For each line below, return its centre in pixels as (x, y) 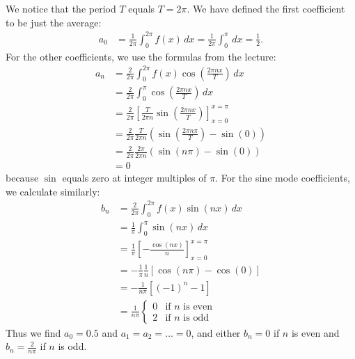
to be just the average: (54, 22)
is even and (315, 332)
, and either (216, 332)
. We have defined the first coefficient (266, 8)
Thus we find (33, 332)
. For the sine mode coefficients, (283, 178)
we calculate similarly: (53, 191)
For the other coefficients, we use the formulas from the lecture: (141, 56)
